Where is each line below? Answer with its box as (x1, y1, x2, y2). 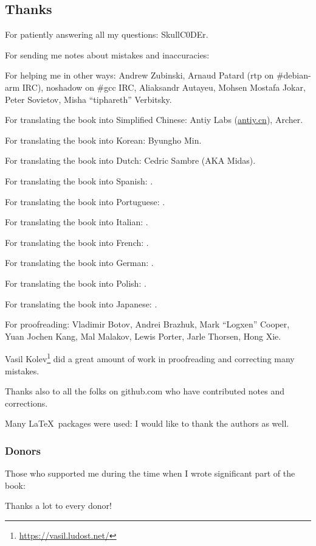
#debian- (276, 69, 311, 82)
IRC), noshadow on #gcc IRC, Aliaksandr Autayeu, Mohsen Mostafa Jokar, (22, 80, 306, 93)
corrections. (5, 396, 48, 409)
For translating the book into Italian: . (5, 215, 148, 228)
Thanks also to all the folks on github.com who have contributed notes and (5, 385, 285, 397)
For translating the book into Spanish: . (5, 174, 153, 187)
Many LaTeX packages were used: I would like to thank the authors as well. (5, 417, 289, 430)
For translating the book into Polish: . (5, 276, 146, 289)
